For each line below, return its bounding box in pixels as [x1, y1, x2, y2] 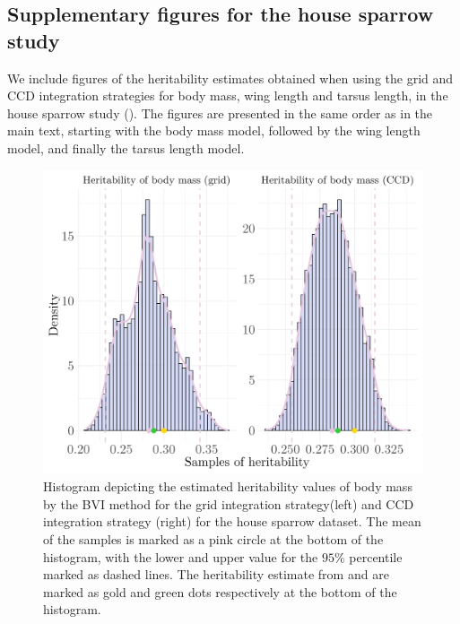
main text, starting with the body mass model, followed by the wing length [7, 121, 421, 140]
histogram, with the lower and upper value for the [43, 547, 318, 566]
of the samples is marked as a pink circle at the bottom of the [43, 530, 384, 549]
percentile [349, 547, 403, 566]
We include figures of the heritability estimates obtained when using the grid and [7, 68, 454, 87]
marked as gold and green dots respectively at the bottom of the [43, 582, 397, 601]
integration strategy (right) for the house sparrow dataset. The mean [43, 512, 421, 531]
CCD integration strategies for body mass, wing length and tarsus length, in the [7, 86, 448, 105]
